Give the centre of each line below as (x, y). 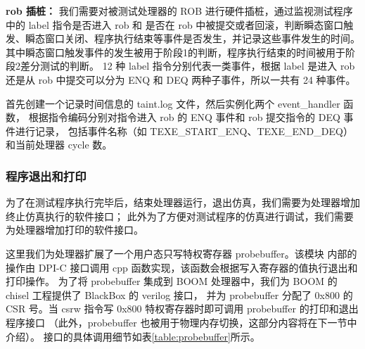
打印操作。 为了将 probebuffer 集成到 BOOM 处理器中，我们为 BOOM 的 (172, 281)
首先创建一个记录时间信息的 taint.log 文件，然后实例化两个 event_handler (173, 103)
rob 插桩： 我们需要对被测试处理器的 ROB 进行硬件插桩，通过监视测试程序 (179, 11)
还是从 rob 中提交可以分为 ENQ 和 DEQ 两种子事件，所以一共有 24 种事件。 (181, 79)
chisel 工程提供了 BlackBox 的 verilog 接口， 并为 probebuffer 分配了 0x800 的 (179, 294)
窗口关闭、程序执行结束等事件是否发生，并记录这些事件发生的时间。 (202, 38)
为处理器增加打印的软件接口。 (75, 230)
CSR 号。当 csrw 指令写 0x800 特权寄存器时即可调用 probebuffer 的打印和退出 (182, 309)
